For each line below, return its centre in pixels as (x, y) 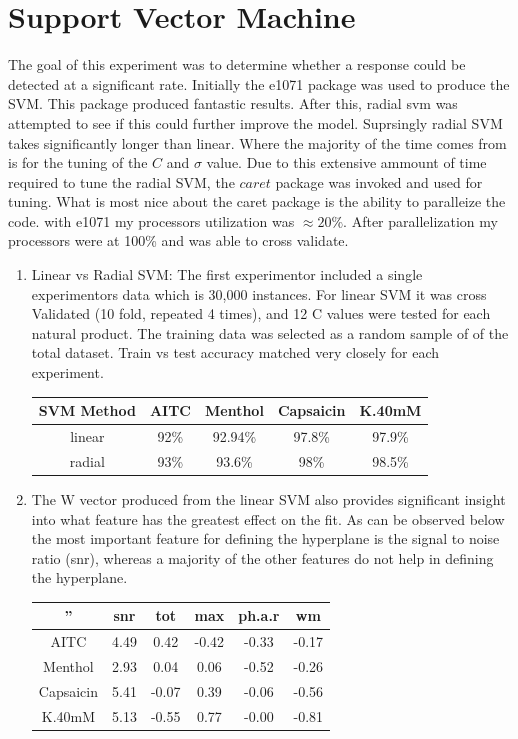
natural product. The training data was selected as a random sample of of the (270, 332)
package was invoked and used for (379, 181)
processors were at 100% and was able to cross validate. (178, 240)
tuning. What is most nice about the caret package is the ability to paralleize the (257, 201)
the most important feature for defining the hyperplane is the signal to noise (265, 538)
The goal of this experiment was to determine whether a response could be (237, 64)
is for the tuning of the (78, 162)
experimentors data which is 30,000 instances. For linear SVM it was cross (259, 293)
